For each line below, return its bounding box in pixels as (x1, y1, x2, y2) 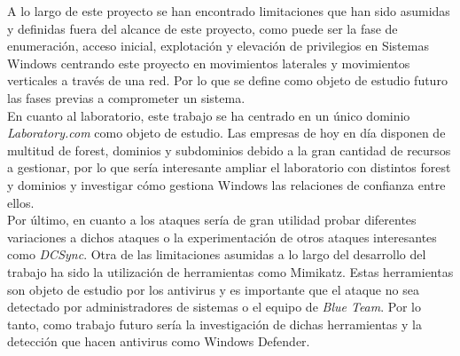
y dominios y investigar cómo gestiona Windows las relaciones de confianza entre (7, 175, 446, 194)
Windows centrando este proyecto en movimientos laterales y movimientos (7, 53, 410, 72)
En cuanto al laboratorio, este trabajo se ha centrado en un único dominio (7, 106, 410, 124)
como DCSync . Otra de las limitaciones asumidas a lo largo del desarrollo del (7, 245, 426, 264)
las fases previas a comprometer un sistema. (7, 88, 246, 107)
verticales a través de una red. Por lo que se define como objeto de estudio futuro (7, 71, 448, 90)
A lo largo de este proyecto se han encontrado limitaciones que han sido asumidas (7, 2, 450, 20)
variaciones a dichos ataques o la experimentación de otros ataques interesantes (7, 227, 437, 246)
